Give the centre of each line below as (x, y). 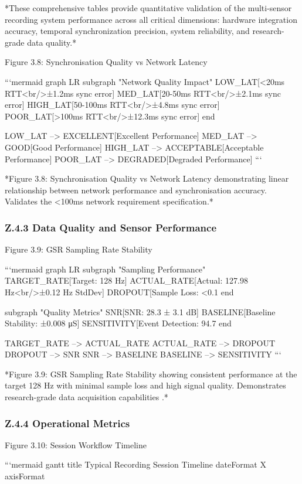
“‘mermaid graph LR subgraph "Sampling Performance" (105, 269)
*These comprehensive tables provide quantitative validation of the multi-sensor (148, 8)
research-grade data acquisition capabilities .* (86, 397)
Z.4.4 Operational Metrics (67, 423)
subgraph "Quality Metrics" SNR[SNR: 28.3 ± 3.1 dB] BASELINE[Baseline (140, 311)
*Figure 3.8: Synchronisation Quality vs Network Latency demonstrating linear (147, 178)
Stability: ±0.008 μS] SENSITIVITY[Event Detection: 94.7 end (118, 323)
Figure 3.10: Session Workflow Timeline (76, 444)
